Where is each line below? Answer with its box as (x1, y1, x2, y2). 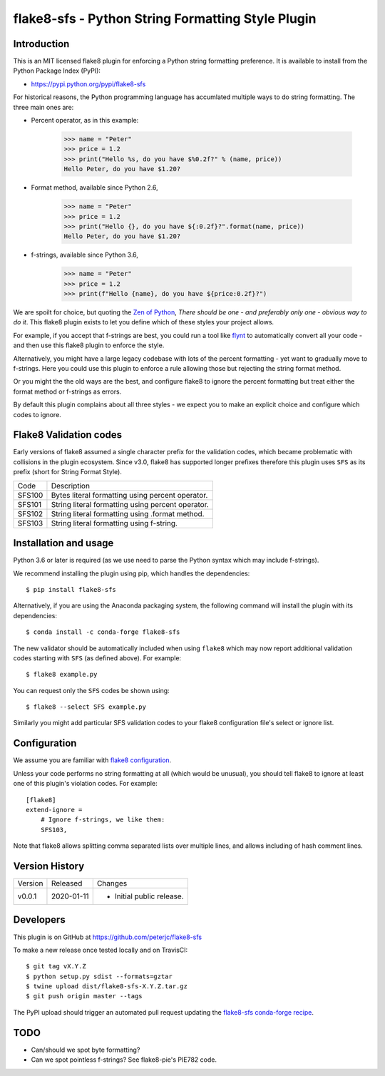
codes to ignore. (13, 410, 62, 419)
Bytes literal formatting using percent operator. (51, 490, 208, 500)
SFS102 (17, 508, 43, 518)
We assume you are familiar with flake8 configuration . (13, 756, 172, 764)
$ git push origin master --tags (26, 992, 143, 1000)
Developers (13, 913, 66, 926)
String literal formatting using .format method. (51, 508, 205, 518)
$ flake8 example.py (26, 670, 98, 679)
